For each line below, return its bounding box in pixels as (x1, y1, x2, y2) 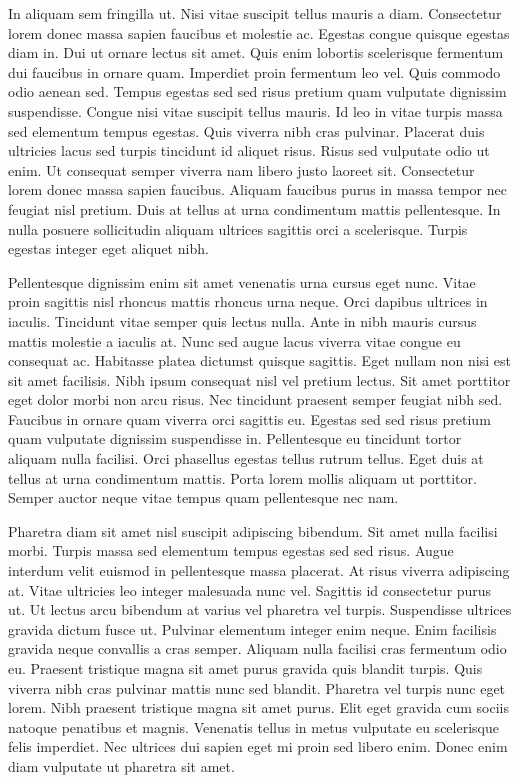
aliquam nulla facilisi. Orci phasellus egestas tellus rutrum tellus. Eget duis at (8, 448, 484, 469)
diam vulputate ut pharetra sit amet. (8, 755, 235, 776)
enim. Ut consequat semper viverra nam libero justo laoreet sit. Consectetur (8, 159, 475, 180)
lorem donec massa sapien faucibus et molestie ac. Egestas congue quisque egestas (8, 22, 510, 43)
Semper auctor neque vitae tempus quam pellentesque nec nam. (8, 487, 399, 508)
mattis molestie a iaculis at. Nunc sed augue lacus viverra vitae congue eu (8, 330, 461, 351)
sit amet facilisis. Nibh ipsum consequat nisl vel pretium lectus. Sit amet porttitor (8, 369, 511, 390)
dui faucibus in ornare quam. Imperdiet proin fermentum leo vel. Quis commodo (8, 61, 501, 82)
